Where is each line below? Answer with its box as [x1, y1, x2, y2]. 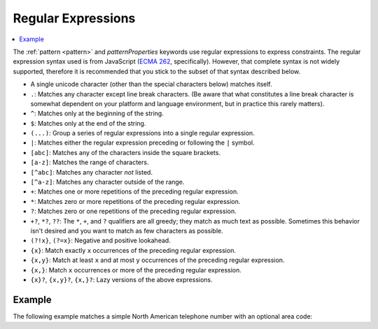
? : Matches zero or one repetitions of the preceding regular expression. [30, 207, 237, 216]
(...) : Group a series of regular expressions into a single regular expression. [30, 129, 255, 138]
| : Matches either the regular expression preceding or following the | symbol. [30, 138, 255, 147]
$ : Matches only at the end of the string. [30, 119, 146, 127]
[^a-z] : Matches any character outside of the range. [30, 178, 185, 187]
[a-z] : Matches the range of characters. [30, 158, 149, 167]
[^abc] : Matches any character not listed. [30, 168, 153, 176]
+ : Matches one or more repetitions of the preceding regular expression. [30, 187, 239, 196]
